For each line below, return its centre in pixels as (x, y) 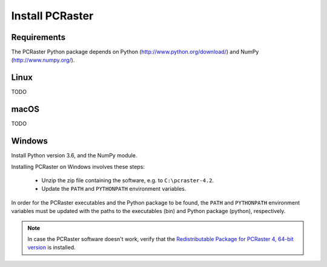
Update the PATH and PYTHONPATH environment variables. (114, 189)
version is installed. (51, 248)
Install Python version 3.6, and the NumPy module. (74, 156)
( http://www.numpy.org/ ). (43, 60)
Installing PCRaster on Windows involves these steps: (78, 166)
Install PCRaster (52, 16)
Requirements (38, 37)
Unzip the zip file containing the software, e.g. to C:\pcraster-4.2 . (128, 180)
